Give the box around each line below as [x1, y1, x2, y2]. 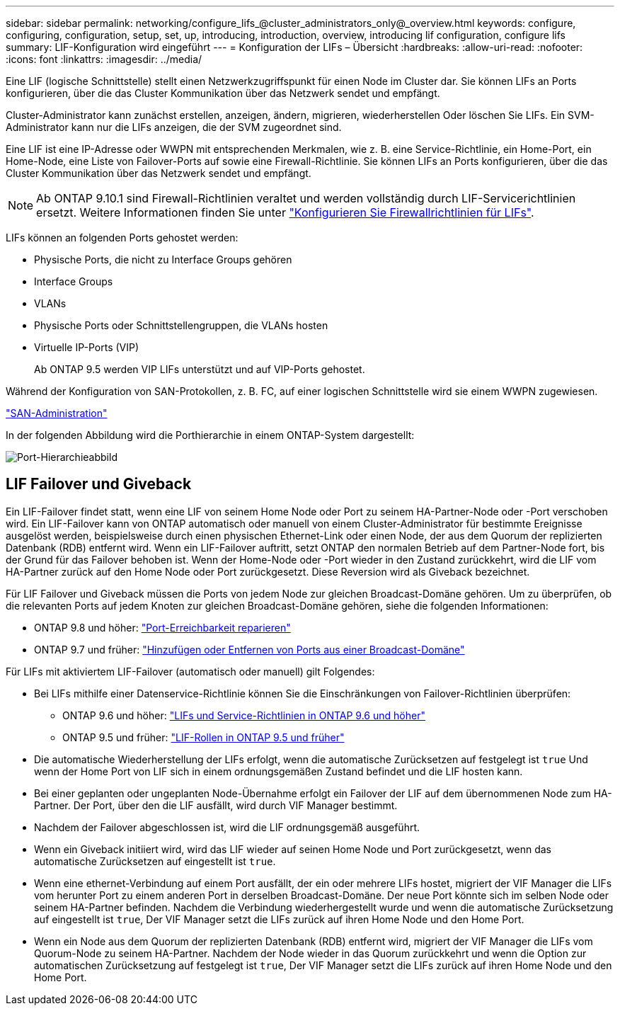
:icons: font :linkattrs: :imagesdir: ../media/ [6, 53, 202, 65]
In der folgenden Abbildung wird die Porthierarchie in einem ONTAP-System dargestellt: [6, 429, 415, 441]
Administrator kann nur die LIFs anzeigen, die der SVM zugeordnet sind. [6, 121, 342, 133]
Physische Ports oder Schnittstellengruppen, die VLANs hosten [34, 319, 328, 331]
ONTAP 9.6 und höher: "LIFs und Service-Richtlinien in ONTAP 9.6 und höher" [62, 709, 425, 721]
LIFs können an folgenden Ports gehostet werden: [6, 232, 239, 244]
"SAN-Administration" [6, 407, 108, 419]
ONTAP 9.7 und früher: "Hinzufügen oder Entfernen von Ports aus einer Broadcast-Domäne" [34, 643, 465, 656]
